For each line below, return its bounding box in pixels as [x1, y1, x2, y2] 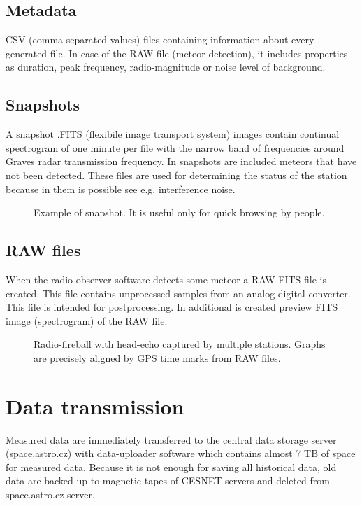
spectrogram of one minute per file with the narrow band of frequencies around [6, 140, 345, 155]
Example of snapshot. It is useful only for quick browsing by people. [34, 205, 325, 220]
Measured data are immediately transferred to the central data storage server [6, 432, 337, 447]
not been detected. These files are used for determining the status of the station [6, 167, 347, 182]
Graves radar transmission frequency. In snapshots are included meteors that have [6, 154, 357, 169]
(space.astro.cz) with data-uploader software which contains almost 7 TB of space [6, 446, 356, 461]
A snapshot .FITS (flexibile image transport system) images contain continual [6, 127, 340, 141]
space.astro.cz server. [6, 487, 95, 502]
